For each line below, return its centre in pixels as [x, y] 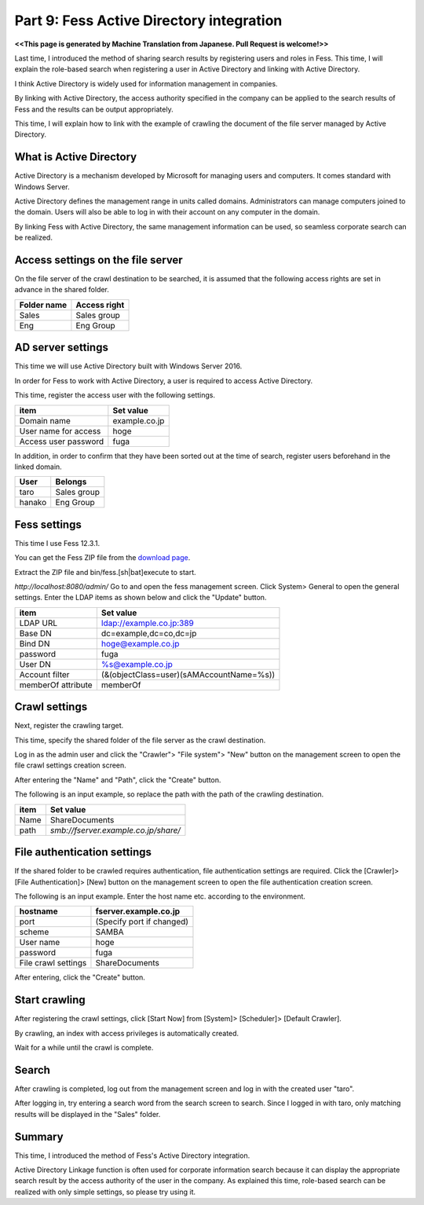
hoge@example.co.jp [140, 643]
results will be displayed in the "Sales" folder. [88, 1114]
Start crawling [50, 1000]
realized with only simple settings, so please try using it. [105, 1192]
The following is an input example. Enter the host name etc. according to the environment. [160, 896]
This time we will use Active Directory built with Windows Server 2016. [128, 366]
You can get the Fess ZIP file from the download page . [102, 558]
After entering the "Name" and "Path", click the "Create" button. [118, 780]
